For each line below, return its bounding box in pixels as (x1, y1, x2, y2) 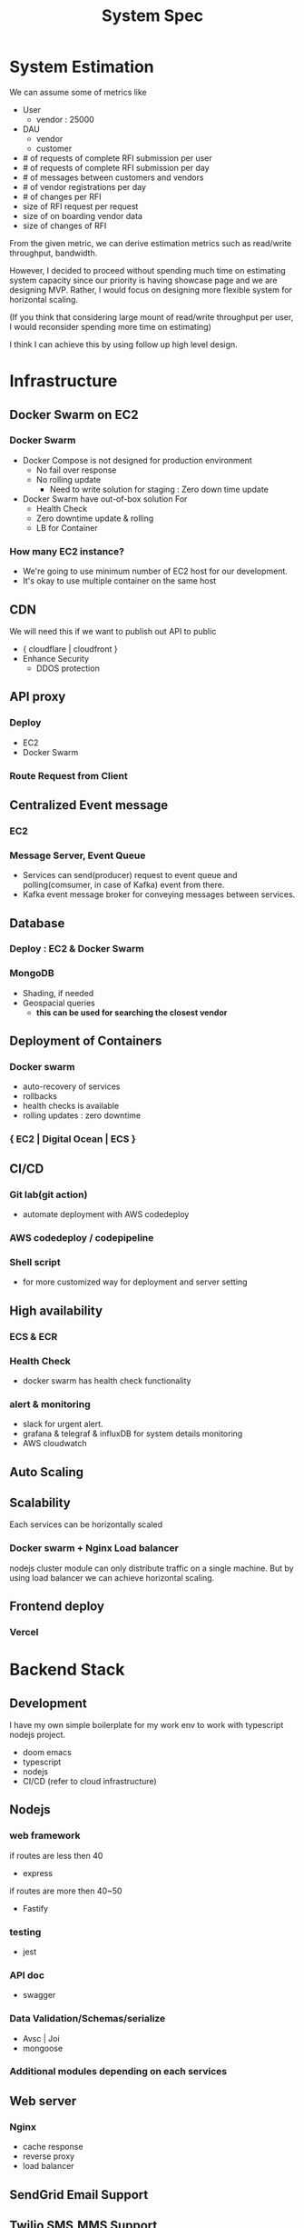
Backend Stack (9, 1660, 125, 1680)
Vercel (9, 1625, 39, 1638)
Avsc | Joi (22, 2033, 61, 2043)
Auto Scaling (9, 1464, 84, 1480)
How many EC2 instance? (9, 545, 125, 557)
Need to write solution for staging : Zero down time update (49, 484, 270, 495)
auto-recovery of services (22, 1081, 121, 1092)
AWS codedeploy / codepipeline (9, 1231, 154, 1244)
